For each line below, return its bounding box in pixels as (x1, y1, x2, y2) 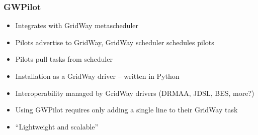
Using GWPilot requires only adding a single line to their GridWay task (15, 104, 238, 115)
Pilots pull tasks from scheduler (15, 54, 113, 64)
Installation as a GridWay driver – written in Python (15, 71, 180, 81)
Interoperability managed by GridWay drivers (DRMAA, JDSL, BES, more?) (15, 87, 254, 98)
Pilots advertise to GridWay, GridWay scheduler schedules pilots (15, 37, 214, 47)
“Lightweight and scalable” (15, 121, 99, 131)
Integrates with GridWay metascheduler (15, 20, 138, 31)
